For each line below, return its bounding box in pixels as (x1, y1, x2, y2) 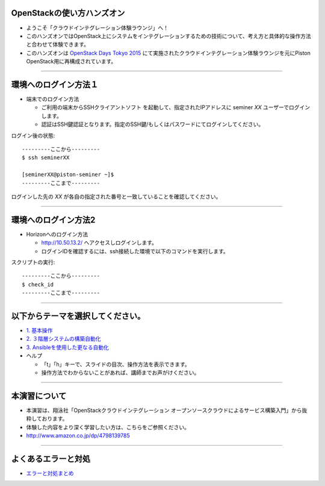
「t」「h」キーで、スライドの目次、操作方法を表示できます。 (41, 361, 191, 368)
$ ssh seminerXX (22, 154, 70, 161)
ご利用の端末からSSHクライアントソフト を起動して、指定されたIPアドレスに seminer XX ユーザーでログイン (41, 104, 311, 111)
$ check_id (22, 281, 54, 288)
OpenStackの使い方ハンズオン (11, 8, 125, 18)
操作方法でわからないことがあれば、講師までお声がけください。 (41, 369, 200, 376)
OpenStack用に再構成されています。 (26, 58, 117, 65)
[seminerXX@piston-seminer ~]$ (22, 171, 114, 178)
